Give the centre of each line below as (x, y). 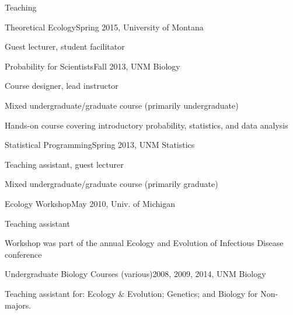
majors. (18, 305)
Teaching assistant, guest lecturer (64, 164)
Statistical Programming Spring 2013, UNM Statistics (100, 145)
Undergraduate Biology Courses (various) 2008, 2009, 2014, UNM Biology (135, 274)
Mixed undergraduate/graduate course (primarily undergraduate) (122, 105)
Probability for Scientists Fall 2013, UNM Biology (93, 66)
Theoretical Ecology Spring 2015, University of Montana (104, 27)
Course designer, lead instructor (62, 86)
